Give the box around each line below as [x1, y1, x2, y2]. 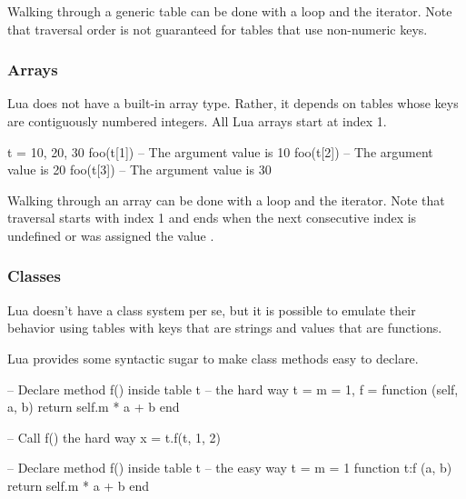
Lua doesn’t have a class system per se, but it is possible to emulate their [7, 300, 416, 319]
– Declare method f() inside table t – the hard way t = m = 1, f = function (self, [7, 379, 459, 398]
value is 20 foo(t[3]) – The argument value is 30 [7, 160, 272, 179]
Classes [7, 264, 61, 287]
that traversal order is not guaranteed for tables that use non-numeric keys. [7, 19, 428, 38]
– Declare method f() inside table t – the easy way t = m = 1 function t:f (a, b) [7, 458, 452, 477]
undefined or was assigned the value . [7, 225, 214, 245]
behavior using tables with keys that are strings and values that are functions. [7, 318, 442, 337]
